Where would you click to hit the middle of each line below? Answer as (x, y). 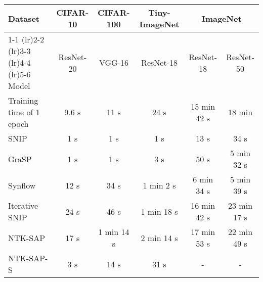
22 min (240, 232)
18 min (240, 112)
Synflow (22, 185)
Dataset (24, 18)
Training (23, 100)
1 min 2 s (159, 185)
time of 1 (24, 112)
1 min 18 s (159, 211)
